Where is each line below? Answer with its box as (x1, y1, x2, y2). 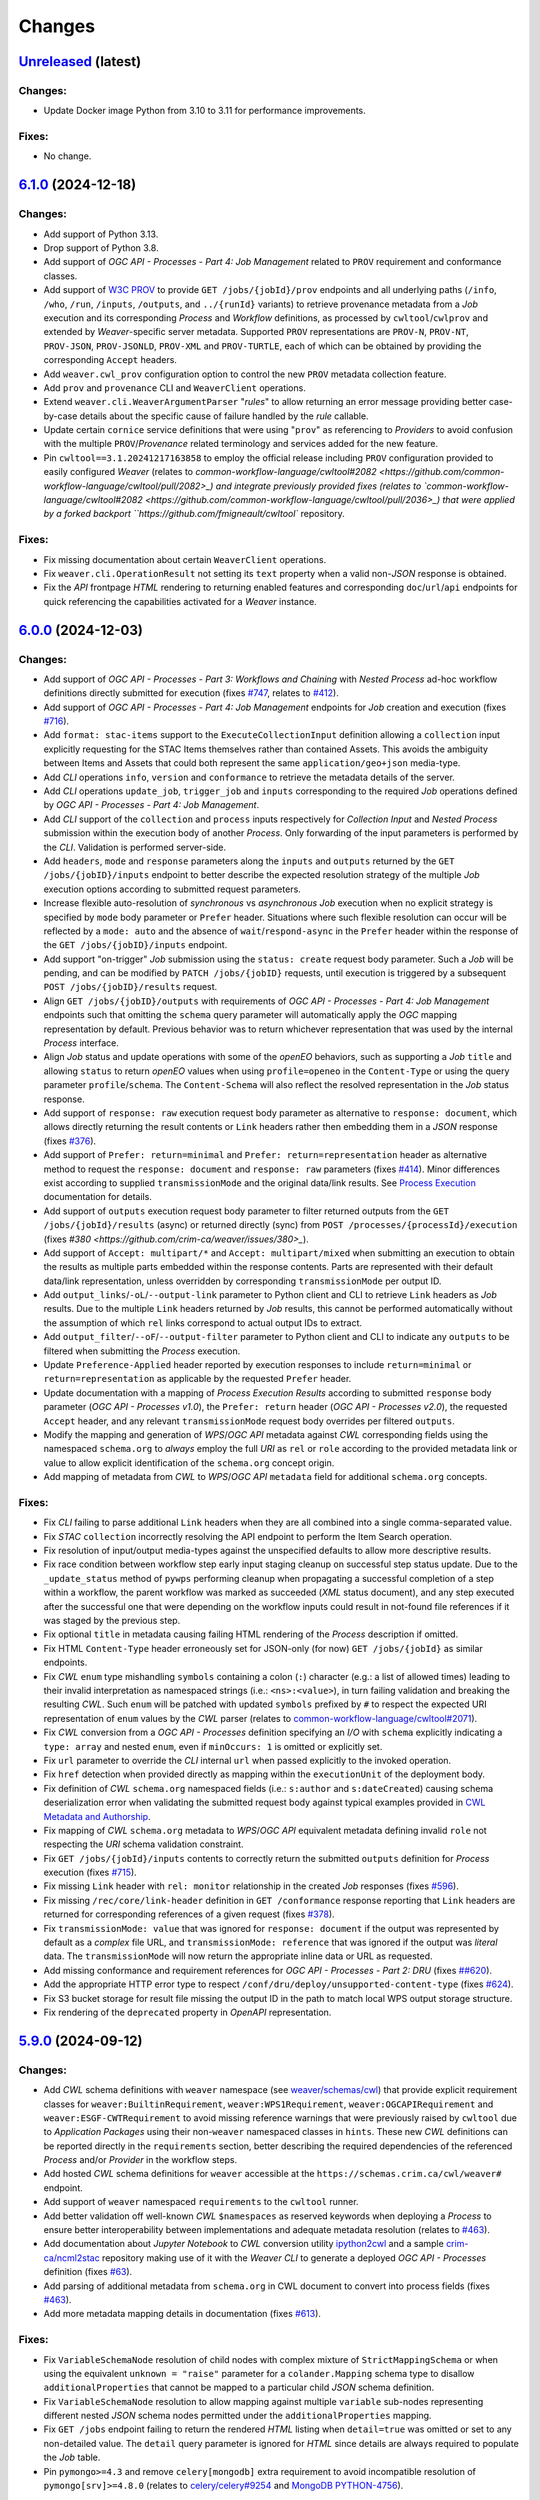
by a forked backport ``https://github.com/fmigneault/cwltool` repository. (43, 508, 345, 520)
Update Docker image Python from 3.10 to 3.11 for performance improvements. (43, 105, 367, 117)
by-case (43, 410, 78, 422)
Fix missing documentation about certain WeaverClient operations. (43, 553, 327, 565)
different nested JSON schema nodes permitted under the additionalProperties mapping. (43, 2410, 432, 2422)
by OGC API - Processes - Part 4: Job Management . (43, 799, 260, 811)
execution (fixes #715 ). (43, 1866, 137, 1879)
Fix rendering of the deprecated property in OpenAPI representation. (43, 2006, 332, 2018)
